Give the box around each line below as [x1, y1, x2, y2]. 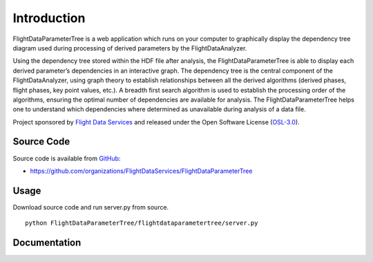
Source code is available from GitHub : [12, 154, 121, 162]
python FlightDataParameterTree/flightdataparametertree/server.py [25, 219, 258, 227]
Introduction [12, 10, 86, 26]
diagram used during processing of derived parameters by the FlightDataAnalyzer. [12, 44, 247, 52]
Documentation [12, 237, 82, 249]
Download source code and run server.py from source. [12, 203, 169, 211]
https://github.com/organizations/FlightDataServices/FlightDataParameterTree [30, 167, 253, 175]
